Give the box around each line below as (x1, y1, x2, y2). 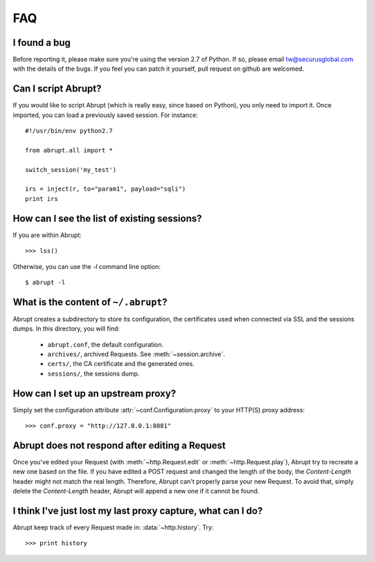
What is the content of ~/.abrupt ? (12, 296, 168, 308)
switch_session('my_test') (25, 166, 117, 173)
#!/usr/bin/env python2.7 (25, 127, 114, 135)
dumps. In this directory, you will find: (12, 324, 121, 333)
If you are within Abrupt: (12, 231, 82, 239)
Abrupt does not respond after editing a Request (12, 439, 226, 451)
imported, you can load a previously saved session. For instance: (12, 111, 198, 119)
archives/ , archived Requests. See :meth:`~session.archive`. (47, 350, 225, 358)
